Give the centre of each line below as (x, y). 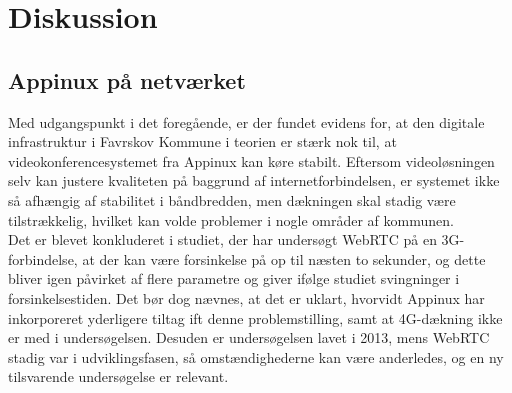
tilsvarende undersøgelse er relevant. (118, 376)
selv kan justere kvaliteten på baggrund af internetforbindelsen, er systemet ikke (254, 180)
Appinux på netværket (127, 79)
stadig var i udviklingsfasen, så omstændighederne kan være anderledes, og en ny (256, 356)
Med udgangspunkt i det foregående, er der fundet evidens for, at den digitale (246, 121)
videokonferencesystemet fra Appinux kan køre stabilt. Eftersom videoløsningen (251, 160)
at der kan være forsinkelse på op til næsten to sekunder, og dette (284, 258)
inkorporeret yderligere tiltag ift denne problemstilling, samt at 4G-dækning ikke (255, 317)
